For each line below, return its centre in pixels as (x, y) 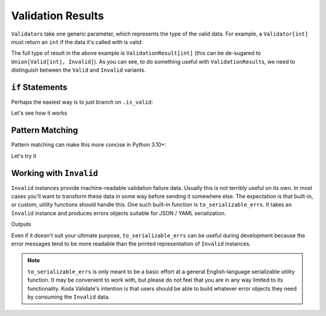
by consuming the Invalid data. (69, 297)
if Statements (39, 87)
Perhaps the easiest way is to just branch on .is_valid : (82, 102)
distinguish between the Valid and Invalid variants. (78, 70)
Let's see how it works (39, 113)
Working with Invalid (55, 173)
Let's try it (24, 156)
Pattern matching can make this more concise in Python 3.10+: (89, 145)
